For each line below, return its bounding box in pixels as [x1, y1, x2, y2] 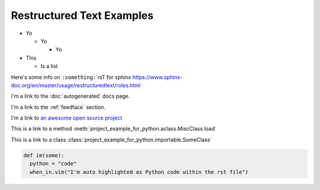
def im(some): [23, 152, 65, 159]
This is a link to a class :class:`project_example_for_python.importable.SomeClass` [11, 136, 212, 143]
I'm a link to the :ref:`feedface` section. [11, 104, 106, 111]
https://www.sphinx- [132, 73, 183, 80]
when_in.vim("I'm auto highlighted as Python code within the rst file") [30, 169, 249, 175]
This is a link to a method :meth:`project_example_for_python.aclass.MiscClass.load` [11, 125, 217, 133]
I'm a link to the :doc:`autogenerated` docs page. [11, 92, 130, 100]
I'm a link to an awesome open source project [11, 114, 123, 121]
